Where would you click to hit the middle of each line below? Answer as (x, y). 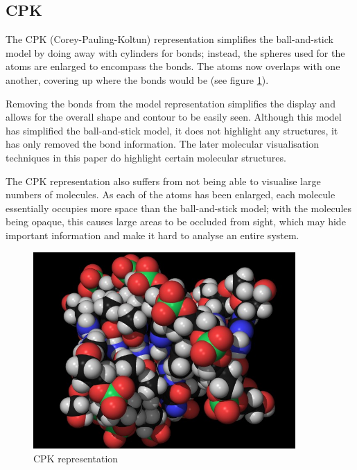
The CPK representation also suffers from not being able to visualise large (163, 181)
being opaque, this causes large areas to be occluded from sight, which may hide (176, 221)
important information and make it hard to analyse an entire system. (153, 235)
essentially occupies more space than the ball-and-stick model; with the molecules (178, 208)
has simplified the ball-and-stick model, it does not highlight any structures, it (172, 130)
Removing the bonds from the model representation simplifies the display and (171, 103)
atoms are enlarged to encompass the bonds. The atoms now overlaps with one (173, 66)
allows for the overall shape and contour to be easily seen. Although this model (174, 117)
